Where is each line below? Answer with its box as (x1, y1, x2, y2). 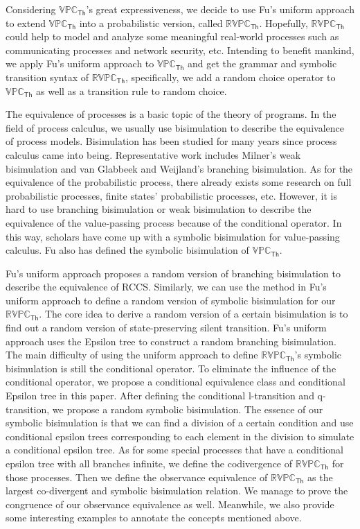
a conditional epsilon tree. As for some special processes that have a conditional (6, 442, 343, 457)
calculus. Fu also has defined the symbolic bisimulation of (6, 243, 249, 257)
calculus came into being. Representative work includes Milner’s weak (6, 147, 301, 162)
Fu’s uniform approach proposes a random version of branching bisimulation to (6, 266, 341, 280)
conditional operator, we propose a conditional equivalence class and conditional (6, 374, 345, 389)
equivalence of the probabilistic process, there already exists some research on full (6, 175, 352, 189)
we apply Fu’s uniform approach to (6, 56, 154, 71)
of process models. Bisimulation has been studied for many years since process (6, 134, 337, 148)
